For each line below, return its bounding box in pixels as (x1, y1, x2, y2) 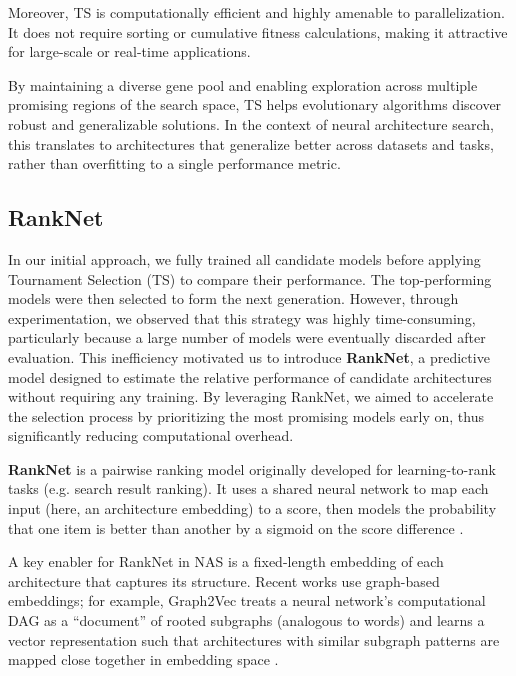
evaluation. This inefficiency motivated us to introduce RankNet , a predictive (8, 346, 490, 367)
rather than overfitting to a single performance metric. (8, 153, 341, 174)
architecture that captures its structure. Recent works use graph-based (8, 570, 440, 591)
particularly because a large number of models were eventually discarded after (8, 327, 486, 348)
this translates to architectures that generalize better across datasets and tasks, (8, 133, 494, 154)
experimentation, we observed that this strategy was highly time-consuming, (8, 307, 476, 328)
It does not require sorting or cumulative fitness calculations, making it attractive (8, 21, 508, 42)
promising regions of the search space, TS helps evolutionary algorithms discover (8, 94, 502, 115)
